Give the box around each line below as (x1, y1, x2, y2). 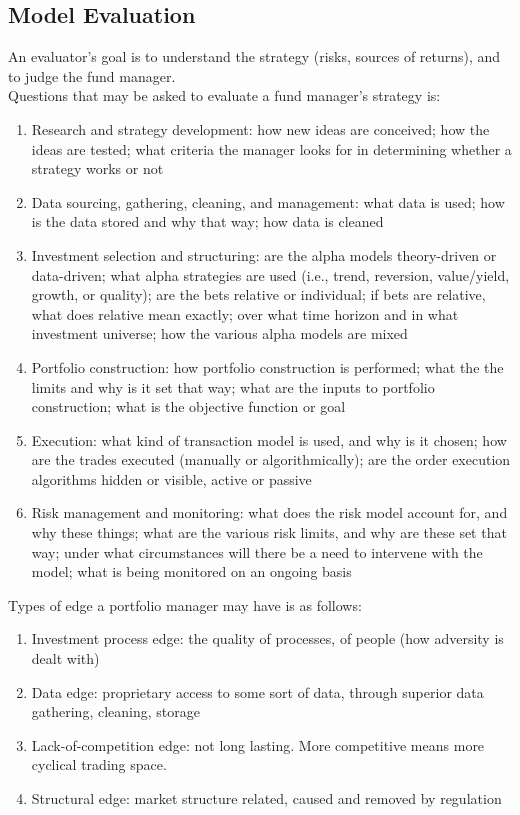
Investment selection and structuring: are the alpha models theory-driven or (31, 244, 497, 265)
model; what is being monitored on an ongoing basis (31, 561, 352, 582)
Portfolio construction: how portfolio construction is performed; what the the (31, 356, 504, 377)
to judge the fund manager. (8, 65, 176, 86)
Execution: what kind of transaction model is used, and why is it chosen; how (31, 429, 507, 450)
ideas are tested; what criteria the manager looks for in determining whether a (31, 138, 512, 159)
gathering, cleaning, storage (31, 701, 200, 722)
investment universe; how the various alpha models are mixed (31, 323, 408, 344)
